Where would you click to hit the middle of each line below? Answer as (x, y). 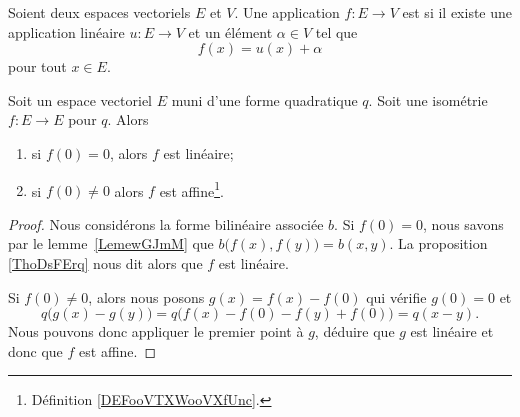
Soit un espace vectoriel (80, 99)
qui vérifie (396, 296)
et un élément (230, 31)
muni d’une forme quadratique (264, 99)
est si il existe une (457, 12)
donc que (35, 350)
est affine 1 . (191, 189)
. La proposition (438, 243)
